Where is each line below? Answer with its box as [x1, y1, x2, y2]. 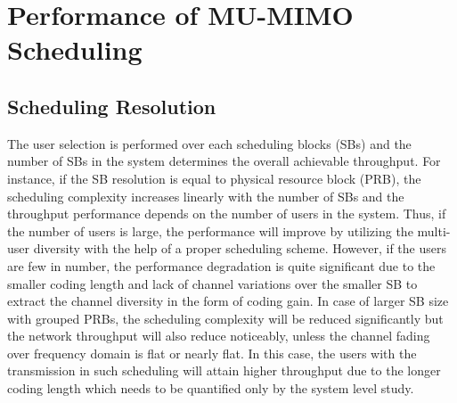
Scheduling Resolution [7, 92, 216, 119]
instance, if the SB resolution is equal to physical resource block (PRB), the [7, 169, 421, 187]
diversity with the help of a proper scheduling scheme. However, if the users [33, 239, 446, 258]
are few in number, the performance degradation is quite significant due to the [7, 256, 436, 275]
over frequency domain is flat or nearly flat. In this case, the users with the [7, 343, 417, 362]
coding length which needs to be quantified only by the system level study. [7, 379, 414, 398]
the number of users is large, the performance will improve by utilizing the [7, 221, 413, 240]
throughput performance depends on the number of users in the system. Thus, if [7, 204, 446, 223]
